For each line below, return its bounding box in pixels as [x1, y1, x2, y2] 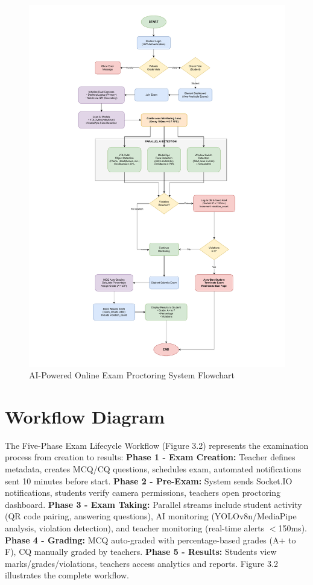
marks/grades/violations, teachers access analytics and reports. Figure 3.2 [5, 557, 278, 569]
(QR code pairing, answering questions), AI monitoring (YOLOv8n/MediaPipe [5, 510, 297, 522]
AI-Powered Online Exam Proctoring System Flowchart [29, 369, 235, 381]
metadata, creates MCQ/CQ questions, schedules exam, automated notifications [5, 463, 302, 475]
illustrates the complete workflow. [5, 569, 129, 581]
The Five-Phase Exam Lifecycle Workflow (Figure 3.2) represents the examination [5, 439, 309, 451]
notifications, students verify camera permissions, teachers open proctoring [5, 486, 280, 499]
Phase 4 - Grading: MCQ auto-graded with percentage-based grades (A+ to [5, 533, 296, 546]
